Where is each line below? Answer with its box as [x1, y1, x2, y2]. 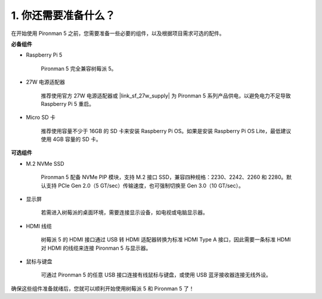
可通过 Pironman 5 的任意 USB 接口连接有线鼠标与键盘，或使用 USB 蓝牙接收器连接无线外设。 [41, 271, 271, 279]
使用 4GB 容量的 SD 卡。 [41, 136, 101, 143]
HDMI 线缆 [26, 222, 52, 229]
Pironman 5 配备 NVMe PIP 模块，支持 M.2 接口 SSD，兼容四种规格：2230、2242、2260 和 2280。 [41, 174, 287, 181]
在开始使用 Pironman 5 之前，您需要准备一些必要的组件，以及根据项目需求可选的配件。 [11, 30, 225, 37]
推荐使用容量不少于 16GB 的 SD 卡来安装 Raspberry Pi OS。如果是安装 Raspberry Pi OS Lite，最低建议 [41, 127, 292, 134]
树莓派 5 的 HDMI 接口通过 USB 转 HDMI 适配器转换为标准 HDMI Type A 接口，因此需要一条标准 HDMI [41, 236, 292, 243]
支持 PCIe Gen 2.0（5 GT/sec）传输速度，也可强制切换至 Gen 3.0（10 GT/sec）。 [45, 182, 244, 189]
